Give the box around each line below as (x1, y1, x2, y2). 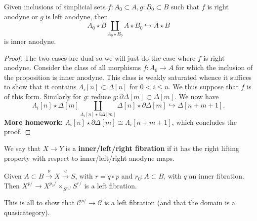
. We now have (174, 91, 219, 101)
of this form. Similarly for (4, 91, 82, 101)
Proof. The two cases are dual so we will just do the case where (4, 52, 196, 63)
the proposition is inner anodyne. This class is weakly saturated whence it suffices (4, 72, 252, 82)
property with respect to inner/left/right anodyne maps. (4, 152, 174, 163)
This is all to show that (4, 197, 75, 208)
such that (171, 1, 200, 11)
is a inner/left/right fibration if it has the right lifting (65, 143, 239, 153)
